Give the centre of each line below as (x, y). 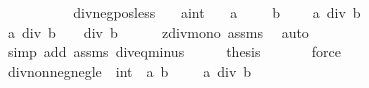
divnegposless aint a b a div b (217, 12)
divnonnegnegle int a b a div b (129, 70)
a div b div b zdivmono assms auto (158, 31)
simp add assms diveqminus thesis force (174, 51)
